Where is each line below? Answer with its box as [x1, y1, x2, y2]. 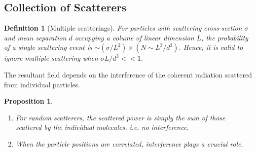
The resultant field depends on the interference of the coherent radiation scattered [4, 69, 252, 79]
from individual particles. [4, 79, 80, 89]
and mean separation [4, 32, 67, 42]
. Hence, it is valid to [179, 42, 243, 52]
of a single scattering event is [4, 42, 92, 52]
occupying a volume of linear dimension [74, 32, 194, 42]
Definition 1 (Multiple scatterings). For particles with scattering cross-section [4, 23, 242, 33]
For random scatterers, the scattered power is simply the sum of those [15, 112, 225, 122]
